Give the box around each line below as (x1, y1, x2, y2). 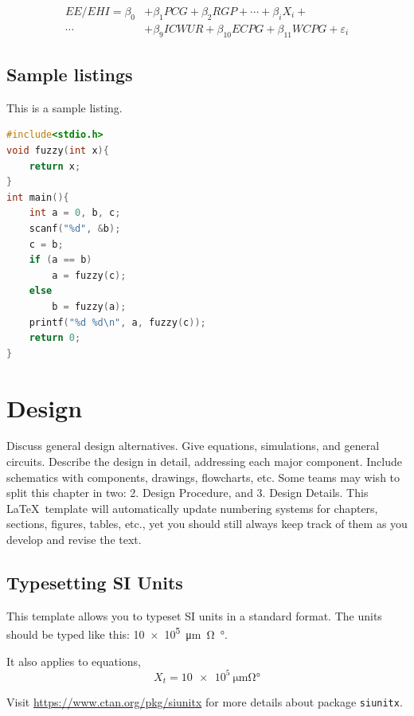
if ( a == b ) (29, 254, 92, 266)
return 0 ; (29, 332, 81, 344)
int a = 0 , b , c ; (29, 207, 121, 219)
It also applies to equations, (6, 652, 142, 669)
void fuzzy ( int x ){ (6, 145, 109, 157)
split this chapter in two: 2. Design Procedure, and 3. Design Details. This (6, 484, 369, 501)
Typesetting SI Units (6, 570, 183, 595)
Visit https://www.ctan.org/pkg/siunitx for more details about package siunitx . (6, 694, 403, 710)
